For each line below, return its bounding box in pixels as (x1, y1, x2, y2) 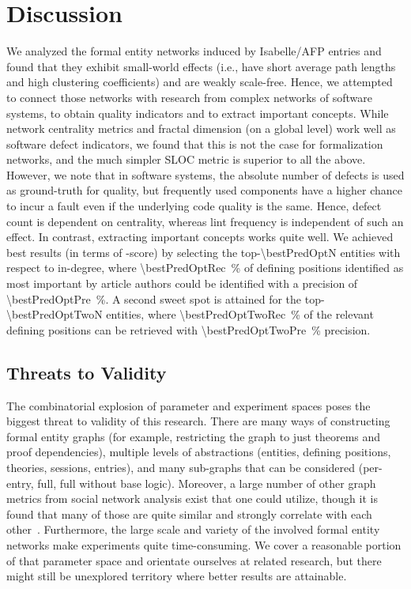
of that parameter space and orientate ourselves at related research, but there (6, 552, 382, 568)
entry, (6, 474, 34, 491)
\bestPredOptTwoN (6, 306, 103, 323)
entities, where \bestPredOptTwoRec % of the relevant (106, 306, 374, 323)
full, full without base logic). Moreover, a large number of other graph (37, 474, 376, 491)
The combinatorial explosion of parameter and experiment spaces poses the (6, 397, 371, 413)
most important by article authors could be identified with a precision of (6, 275, 358, 292)
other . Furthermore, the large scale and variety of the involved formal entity (6, 521, 380, 538)
